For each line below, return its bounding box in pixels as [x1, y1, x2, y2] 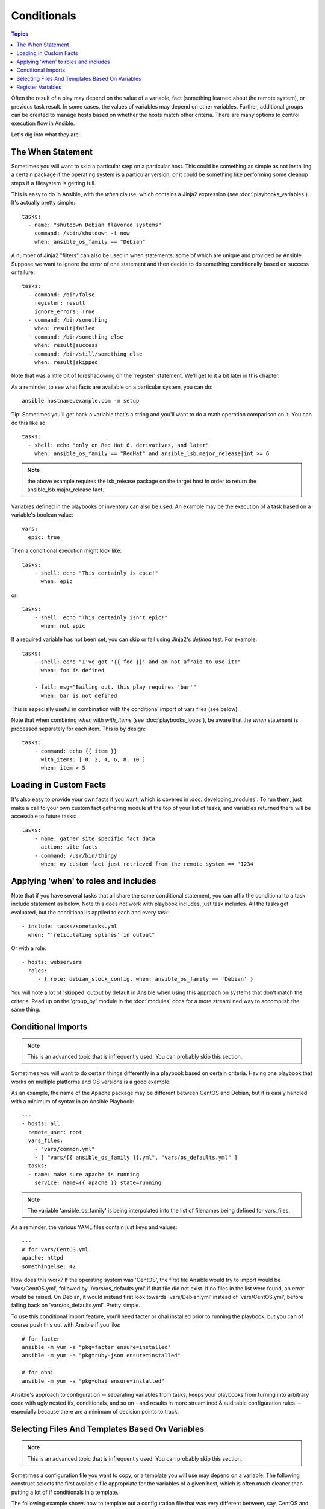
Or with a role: [11, 945, 46, 952]
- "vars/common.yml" [34, 1146, 95, 1152]
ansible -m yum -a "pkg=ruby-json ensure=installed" [22, 1352, 181, 1359]
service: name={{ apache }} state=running [34, 1179, 162, 1186]
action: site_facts [40, 844, 99, 850]
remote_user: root [28, 1129, 82, 1135]
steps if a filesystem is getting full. [11, 179, 96, 187]
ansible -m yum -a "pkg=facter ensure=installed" [22, 1344, 172, 1350]
